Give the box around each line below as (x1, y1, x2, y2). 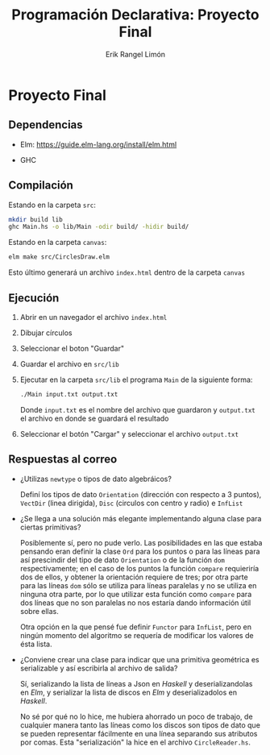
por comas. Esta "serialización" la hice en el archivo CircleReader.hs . (19, 737, 251, 747)
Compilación (8, 179, 74, 193)
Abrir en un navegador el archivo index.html (19, 313, 168, 321)
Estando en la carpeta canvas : (8, 238, 107, 247)
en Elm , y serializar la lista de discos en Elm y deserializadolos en (19, 687, 238, 697)
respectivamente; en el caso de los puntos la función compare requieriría (19, 563, 260, 573)
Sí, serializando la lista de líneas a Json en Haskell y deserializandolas (19, 678, 253, 688)
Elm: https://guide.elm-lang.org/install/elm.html (19, 139, 177, 149)
